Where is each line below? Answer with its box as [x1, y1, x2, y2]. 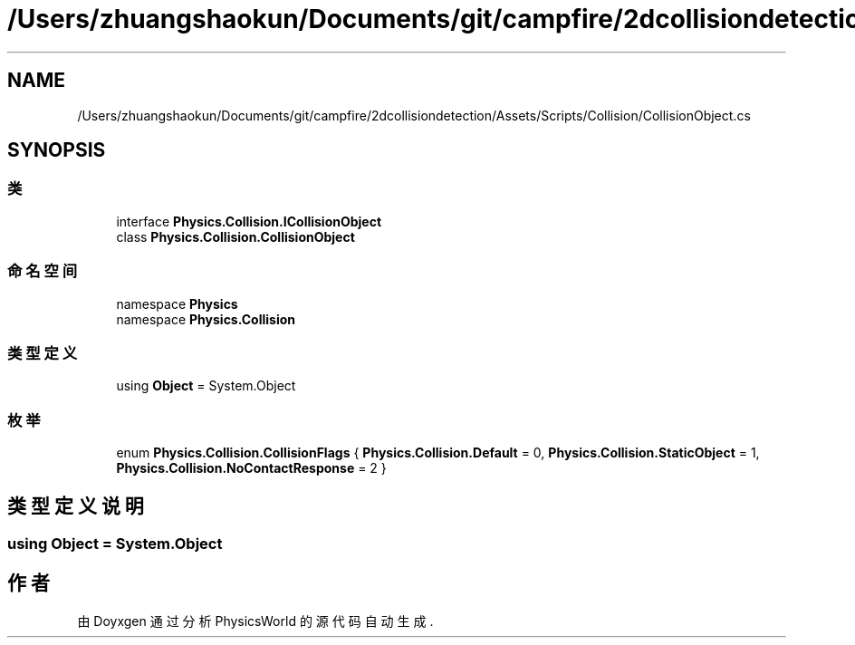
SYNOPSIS [7, 139, 106, 162]
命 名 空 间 [7, 262, 78, 281]
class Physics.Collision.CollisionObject [116, 228, 355, 245]
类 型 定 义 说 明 [7, 495, 144, 518]
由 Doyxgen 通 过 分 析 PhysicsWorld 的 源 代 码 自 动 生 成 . [77, 612, 434, 629]
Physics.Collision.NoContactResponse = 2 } [116, 460, 387, 477]
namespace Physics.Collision [116, 311, 296, 327]
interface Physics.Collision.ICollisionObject [116, 213, 382, 229]
